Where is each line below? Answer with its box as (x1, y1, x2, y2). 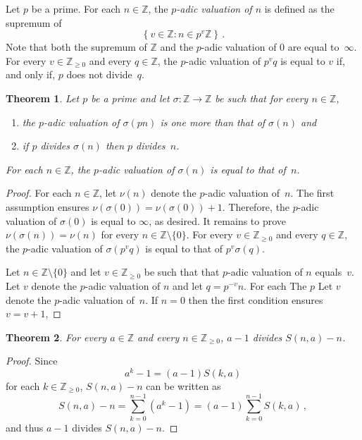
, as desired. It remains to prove (149, 213, 287, 228)
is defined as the (264, 1, 335, 16)
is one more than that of (160, 114, 266, 129)
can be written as (146, 378, 221, 393)
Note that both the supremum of (6, 39, 147, 54)
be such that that (144, 264, 220, 279)
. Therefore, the (222, 199, 290, 214)
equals (315, 264, 342, 279)
